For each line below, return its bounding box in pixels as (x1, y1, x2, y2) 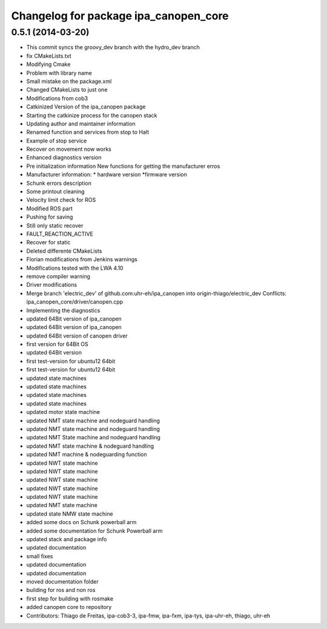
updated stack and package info (26, 536, 107, 543)
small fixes (26, 552, 53, 560)
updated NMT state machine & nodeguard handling (26, 442, 154, 450)
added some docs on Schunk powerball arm (26, 519, 137, 526)
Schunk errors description (26, 179, 92, 187)
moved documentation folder (26, 578, 99, 585)
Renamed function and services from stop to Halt (26, 128, 150, 136)
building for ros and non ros (26, 587, 96, 594)
